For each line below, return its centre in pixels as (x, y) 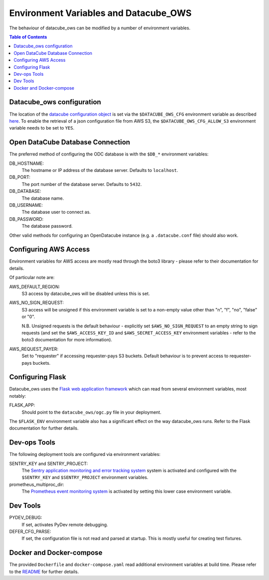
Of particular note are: (32, 278)
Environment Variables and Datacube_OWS (100, 13)
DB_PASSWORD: (26, 219)
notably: (18, 396)
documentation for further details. (44, 428)
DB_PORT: (20, 177)
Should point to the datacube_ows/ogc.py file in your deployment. (91, 412)
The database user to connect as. (56, 212)
